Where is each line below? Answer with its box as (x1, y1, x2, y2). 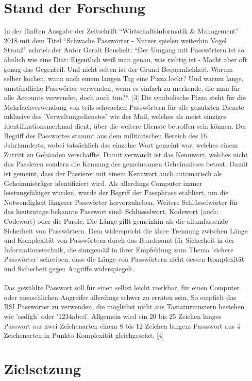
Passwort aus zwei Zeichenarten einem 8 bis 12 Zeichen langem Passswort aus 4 (4, 320, 240, 331)
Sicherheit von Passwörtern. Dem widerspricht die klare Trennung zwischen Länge (4, 225, 248, 235)
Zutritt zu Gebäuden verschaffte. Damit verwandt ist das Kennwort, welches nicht (4, 149, 248, 159)
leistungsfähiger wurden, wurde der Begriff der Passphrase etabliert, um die (4, 187, 229, 198)
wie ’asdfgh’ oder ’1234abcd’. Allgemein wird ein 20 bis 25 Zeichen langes (4, 311, 221, 321)
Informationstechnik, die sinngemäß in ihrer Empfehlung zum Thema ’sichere (4, 244, 234, 254)
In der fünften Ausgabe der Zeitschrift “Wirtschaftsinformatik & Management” (4, 26, 239, 36)
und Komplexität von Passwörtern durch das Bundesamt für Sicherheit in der (4, 235, 235, 245)
